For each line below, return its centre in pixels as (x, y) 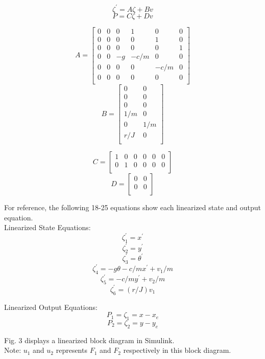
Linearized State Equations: (47, 227)
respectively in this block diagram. (177, 350)
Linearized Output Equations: (51, 307)
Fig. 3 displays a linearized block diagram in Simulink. (89, 340)
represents (71, 350)
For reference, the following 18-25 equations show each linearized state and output (133, 207)
